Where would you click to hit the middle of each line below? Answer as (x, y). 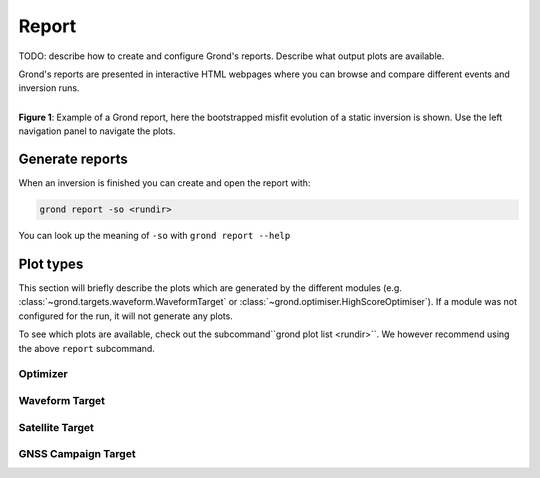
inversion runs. (49, 88)
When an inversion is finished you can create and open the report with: (164, 183)
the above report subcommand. (86, 348)
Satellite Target (56, 427)
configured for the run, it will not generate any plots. (126, 316)
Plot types (51, 263)
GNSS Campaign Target (77, 454)
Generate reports (73, 159)
